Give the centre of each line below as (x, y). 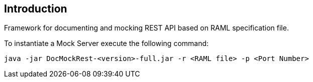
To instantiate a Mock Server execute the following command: (107, 43)
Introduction (36, 9)
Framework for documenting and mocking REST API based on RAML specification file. (146, 28)
